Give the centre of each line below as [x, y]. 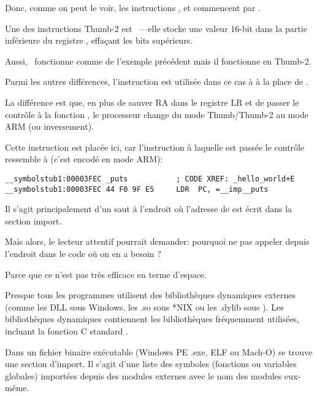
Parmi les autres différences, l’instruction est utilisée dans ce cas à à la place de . [157, 81]
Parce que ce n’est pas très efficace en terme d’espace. [106, 274]
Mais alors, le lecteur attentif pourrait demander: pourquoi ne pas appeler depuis [157, 241]
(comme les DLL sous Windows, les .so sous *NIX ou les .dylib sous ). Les [144, 307]
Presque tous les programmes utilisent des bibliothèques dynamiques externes [150, 295]
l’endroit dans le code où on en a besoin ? [83, 254]
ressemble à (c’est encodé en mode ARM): [84, 159]
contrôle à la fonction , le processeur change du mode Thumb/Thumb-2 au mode [157, 114]
